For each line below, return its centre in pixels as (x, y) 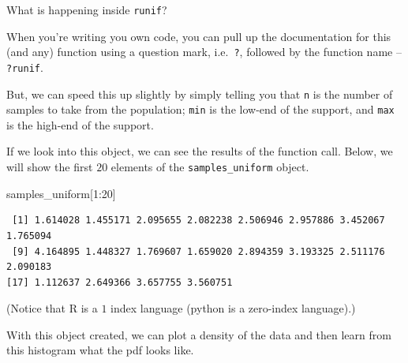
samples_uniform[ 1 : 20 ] (61, 193)
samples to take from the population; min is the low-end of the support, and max (200, 109)
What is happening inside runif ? (87, 9)
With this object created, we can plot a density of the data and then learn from (199, 334)
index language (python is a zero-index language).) (233, 308)
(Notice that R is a (52, 308)
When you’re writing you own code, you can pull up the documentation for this (199, 36)
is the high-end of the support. (80, 124)
